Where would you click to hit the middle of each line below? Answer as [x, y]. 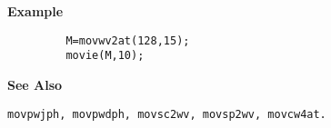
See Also [35, 84]
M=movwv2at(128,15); [128, 40]
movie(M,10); [105, 56]
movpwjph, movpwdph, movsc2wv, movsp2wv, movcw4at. [167, 114]
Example [35, 11]
